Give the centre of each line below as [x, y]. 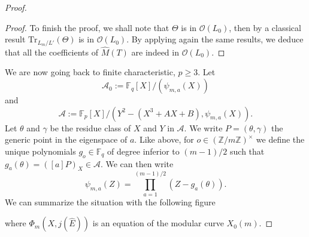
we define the [280, 139]
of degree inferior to [143, 151]
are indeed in [155, 52]
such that [247, 151]
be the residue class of [90, 127]
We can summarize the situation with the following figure [110, 201]
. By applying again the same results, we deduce [215, 39]
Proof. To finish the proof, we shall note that [87, 27]
